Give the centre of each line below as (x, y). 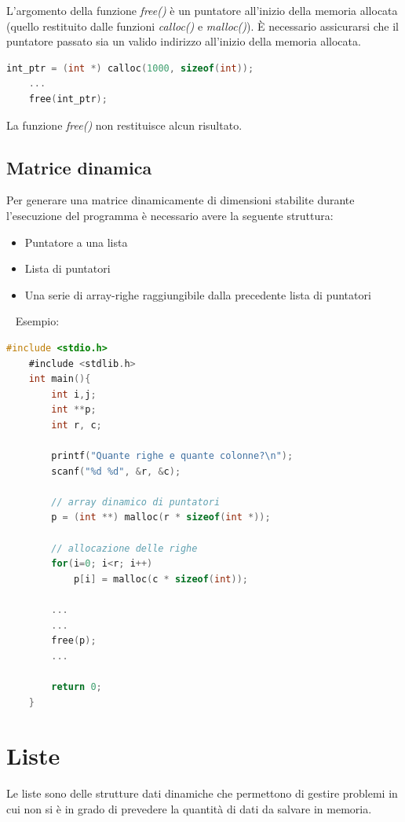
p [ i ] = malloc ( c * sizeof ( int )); (161, 579)
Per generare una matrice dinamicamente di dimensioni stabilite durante (181, 200)
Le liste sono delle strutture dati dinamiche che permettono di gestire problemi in (202, 793)
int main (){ (60, 379)
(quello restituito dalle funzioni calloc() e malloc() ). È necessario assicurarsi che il (202, 26)
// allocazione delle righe (124, 548)
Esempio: (37, 321)
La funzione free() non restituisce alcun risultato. (124, 125)
